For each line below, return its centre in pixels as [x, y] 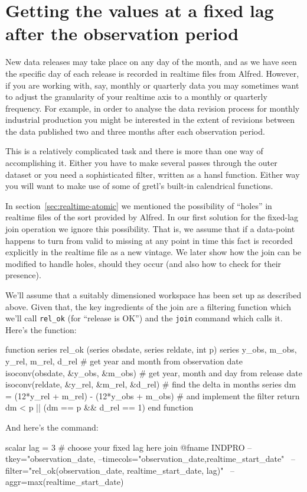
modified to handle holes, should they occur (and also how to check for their [143, 263]
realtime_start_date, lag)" [175, 470]
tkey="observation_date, [50, 459]
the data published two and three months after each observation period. [135, 131]
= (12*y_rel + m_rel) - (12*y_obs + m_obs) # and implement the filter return [153, 395]
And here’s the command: [52, 427]
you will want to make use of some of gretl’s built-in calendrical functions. [139, 186]
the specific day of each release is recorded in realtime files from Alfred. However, [152, 73]
